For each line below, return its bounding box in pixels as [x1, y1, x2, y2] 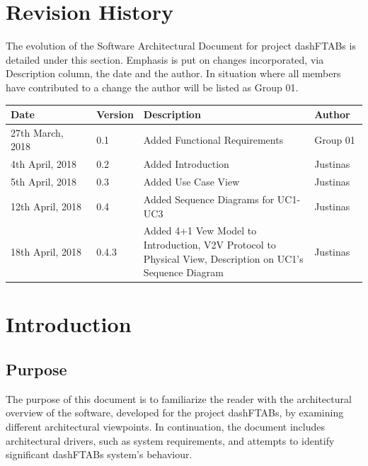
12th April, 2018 [11, 198, 82, 213]
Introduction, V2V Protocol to [143, 237, 276, 251]
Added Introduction [143, 157, 229, 171]
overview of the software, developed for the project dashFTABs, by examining [6, 405, 344, 420]
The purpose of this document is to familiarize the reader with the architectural [6, 391, 352, 406]
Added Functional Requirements [143, 132, 284, 147]
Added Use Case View [143, 174, 240, 189]
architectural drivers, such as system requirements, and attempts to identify [6, 433, 335, 448]
